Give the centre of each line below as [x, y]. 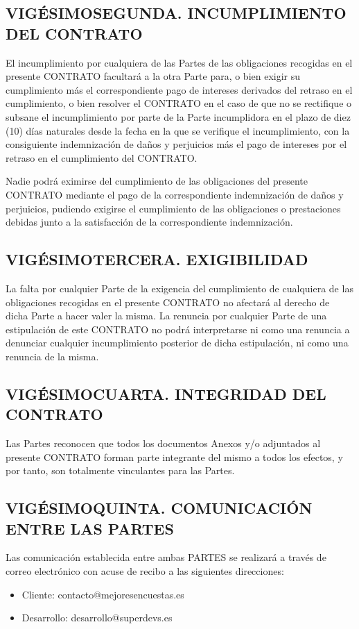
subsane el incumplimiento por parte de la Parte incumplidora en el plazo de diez [178, 116]
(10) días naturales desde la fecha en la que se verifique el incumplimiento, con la [178, 130]
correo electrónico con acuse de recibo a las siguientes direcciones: [145, 571]
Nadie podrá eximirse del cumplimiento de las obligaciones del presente [157, 181]
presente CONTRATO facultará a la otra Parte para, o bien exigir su [153, 76]
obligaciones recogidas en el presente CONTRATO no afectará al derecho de [168, 302]
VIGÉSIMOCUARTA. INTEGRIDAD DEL [166, 393]
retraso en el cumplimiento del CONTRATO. [102, 157]
